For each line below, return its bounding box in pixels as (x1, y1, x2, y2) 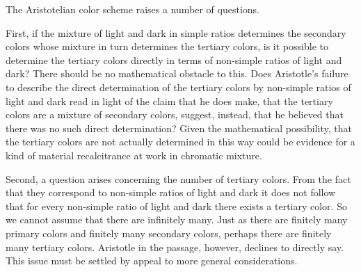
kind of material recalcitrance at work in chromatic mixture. (6, 147, 262, 162)
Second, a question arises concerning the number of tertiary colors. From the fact (6, 171, 351, 186)
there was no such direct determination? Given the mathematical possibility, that (6, 120, 352, 135)
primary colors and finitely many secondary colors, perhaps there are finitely (6, 225, 332, 240)
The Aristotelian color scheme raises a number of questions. (6, 2, 259, 16)
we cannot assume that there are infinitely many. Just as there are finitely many (6, 212, 348, 227)
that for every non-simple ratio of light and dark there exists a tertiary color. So (6, 198, 347, 213)
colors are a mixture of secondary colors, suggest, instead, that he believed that (6, 107, 344, 122)
